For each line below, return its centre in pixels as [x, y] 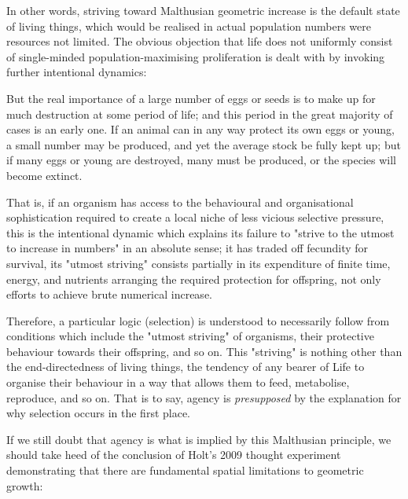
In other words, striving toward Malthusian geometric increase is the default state [203, 10]
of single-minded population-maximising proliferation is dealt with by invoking [196, 56]
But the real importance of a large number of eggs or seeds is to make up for [191, 98]
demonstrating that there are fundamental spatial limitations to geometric [185, 470]
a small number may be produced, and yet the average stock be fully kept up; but [204, 144]
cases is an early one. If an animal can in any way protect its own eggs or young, [200, 129]
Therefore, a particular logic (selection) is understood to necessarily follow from [198, 320]
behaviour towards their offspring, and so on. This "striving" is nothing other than [204, 351]
